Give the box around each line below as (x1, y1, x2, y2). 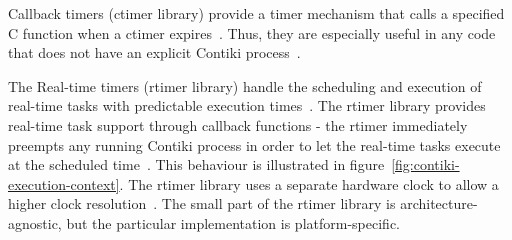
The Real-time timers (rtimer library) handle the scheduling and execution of (8, 75, 482, 96)
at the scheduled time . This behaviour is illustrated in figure (8, 154, 385, 175)
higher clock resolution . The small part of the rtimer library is (8, 193, 396, 214)
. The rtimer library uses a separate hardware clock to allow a (119, 173, 499, 194)
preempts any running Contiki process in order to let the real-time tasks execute (8, 134, 501, 155)
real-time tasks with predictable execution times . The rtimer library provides (8, 95, 486, 116)
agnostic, (8, 212, 62, 233)
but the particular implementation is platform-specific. (66, 212, 400, 233)
